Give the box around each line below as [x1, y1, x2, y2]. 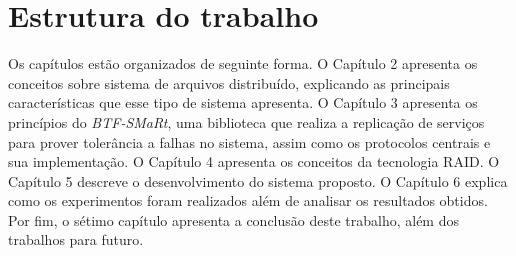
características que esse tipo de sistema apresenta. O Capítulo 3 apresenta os [8, 92, 478, 113]
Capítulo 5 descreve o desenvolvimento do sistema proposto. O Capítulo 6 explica [8, 170, 508, 191]
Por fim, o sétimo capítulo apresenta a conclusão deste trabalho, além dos [8, 209, 459, 230]
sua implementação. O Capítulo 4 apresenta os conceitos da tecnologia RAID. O [8, 151, 500, 172]
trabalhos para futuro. [8, 229, 144, 250]
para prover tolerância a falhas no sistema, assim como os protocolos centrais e [8, 131, 491, 152]
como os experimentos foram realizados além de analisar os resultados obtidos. [8, 190, 488, 211]
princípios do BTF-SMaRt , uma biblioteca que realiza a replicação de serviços [8, 111, 485, 132]
